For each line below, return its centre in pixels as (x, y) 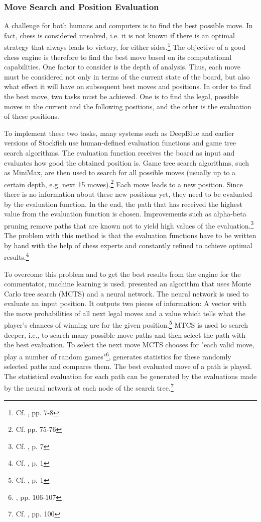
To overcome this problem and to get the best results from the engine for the (122, 274)
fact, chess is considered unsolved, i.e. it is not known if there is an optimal (119, 35)
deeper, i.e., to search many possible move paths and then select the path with (125, 334)
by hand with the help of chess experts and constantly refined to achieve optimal (128, 245)
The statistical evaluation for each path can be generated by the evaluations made (130, 376)
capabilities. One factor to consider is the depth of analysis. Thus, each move (122, 67)
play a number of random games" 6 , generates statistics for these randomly (118, 355)
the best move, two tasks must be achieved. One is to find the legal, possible (121, 96)
